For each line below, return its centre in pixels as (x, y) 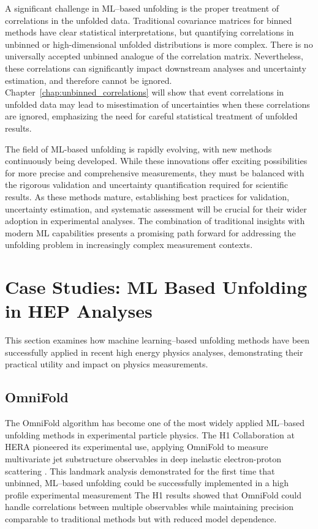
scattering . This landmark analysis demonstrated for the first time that (140, 471)
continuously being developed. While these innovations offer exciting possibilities (156, 161)
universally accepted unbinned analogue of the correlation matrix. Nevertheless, (154, 56)
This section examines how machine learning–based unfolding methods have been (157, 340)
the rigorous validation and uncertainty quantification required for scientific (147, 185)
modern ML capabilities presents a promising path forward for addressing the (150, 232)
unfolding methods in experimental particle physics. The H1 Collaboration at (150, 434)
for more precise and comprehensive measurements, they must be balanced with (155, 172)
